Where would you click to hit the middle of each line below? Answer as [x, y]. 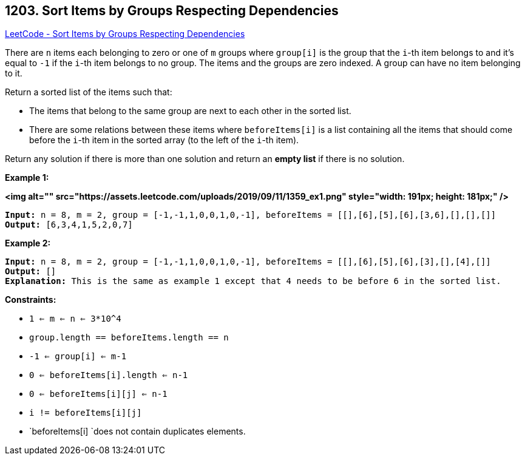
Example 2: [28, 243]
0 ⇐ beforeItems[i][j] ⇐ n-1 [98, 394]
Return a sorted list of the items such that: [89, 92]
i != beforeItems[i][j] [86, 413]
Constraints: [31, 300]
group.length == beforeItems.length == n [129, 338]
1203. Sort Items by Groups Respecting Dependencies [172, 11]
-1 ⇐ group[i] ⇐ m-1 [78, 357]
